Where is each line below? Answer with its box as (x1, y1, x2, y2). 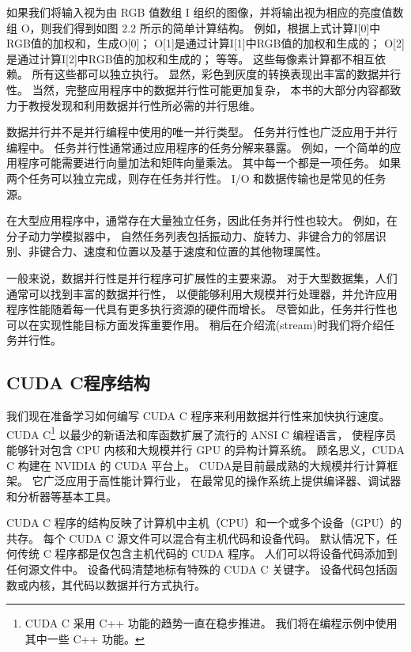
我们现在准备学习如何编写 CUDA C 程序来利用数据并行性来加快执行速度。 (6, 407, 390, 424)
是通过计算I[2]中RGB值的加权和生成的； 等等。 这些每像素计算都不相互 (6, 50, 375, 66)
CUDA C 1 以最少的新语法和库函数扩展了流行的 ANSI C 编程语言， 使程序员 (6, 423, 397, 442)
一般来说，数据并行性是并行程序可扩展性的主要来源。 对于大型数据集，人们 (6, 269, 398, 286)
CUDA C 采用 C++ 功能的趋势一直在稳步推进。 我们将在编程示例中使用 (25, 615, 398, 631)
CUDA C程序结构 (6, 370, 150, 395)
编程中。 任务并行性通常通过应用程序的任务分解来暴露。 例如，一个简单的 (6, 138, 390, 155)
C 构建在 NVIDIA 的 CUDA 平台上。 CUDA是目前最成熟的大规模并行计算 (6, 457, 387, 473)
